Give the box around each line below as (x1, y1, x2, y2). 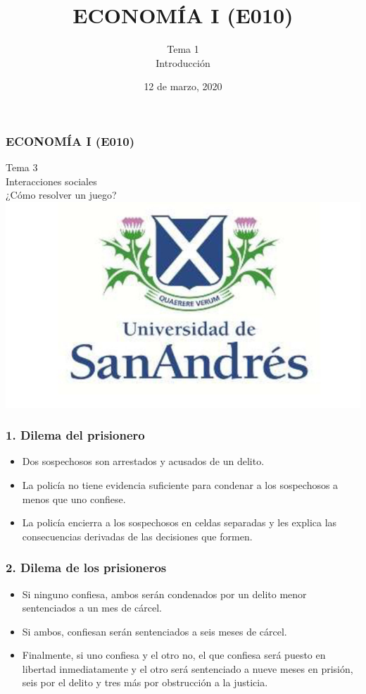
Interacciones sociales (6, 173, 97, 188)
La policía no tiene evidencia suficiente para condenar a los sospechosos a (22, 477, 339, 492)
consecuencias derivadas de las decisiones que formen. (22, 528, 253, 543)
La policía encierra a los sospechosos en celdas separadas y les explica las (22, 515, 337, 530)
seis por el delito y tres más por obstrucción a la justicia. (22, 675, 268, 690)
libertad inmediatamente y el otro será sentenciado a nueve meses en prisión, (22, 661, 353, 676)
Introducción (156, 55, 210, 70)
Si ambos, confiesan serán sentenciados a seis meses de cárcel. (22, 624, 287, 638)
